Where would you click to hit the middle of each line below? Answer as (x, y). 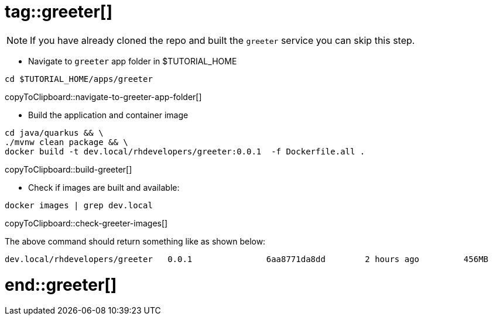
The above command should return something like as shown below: (135, 241)
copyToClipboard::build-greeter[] (69, 169)
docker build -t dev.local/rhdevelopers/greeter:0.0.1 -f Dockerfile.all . (185, 151)
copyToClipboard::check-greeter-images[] (86, 223)
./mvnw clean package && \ (66, 142)
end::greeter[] (61, 285)
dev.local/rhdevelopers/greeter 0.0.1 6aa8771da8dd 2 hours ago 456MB (247, 259)
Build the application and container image (108, 115)
